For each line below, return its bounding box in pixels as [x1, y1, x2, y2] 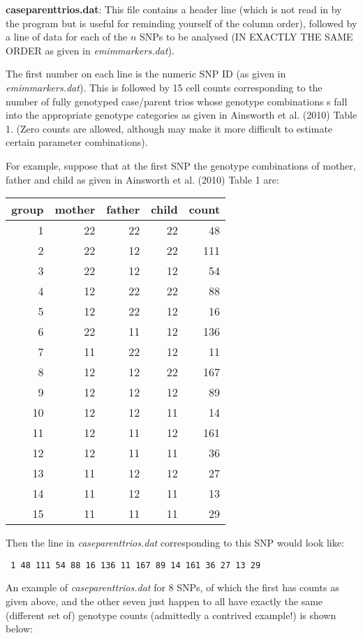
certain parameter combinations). [6, 135, 148, 149]
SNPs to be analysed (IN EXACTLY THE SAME [139, 29, 353, 44]
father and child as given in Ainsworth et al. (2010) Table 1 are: [6, 172, 279, 186]
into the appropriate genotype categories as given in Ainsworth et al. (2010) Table [6, 107, 357, 122]
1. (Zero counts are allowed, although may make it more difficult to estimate [6, 121, 333, 135]
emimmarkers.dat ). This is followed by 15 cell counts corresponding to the [6, 80, 323, 94]
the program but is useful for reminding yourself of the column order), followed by [6, 15, 357, 30]
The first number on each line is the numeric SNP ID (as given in [6, 66, 286, 81]
